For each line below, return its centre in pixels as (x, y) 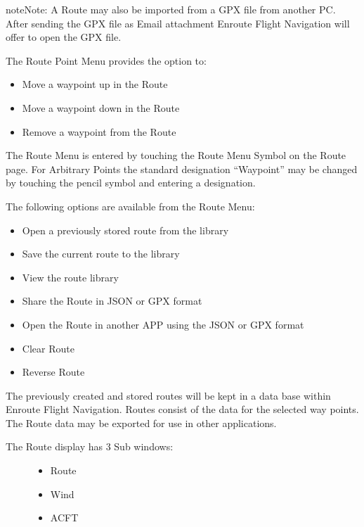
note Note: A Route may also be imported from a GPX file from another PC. (171, 9)
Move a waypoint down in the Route (101, 107)
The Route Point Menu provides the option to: (106, 60)
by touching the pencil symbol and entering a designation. (131, 183)
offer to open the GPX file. (64, 37)
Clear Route (48, 348)
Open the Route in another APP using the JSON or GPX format (163, 324)
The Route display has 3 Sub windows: (90, 446)
